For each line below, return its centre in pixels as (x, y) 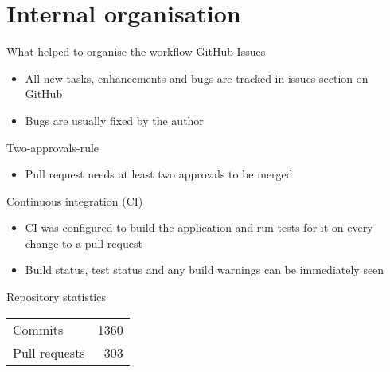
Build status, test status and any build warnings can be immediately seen (205, 270)
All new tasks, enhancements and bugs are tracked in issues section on (197, 78)
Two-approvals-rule (53, 147)
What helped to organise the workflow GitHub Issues (136, 51)
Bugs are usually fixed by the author (114, 120)
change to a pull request (84, 243)
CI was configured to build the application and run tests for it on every (199, 227)
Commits (38, 329)
